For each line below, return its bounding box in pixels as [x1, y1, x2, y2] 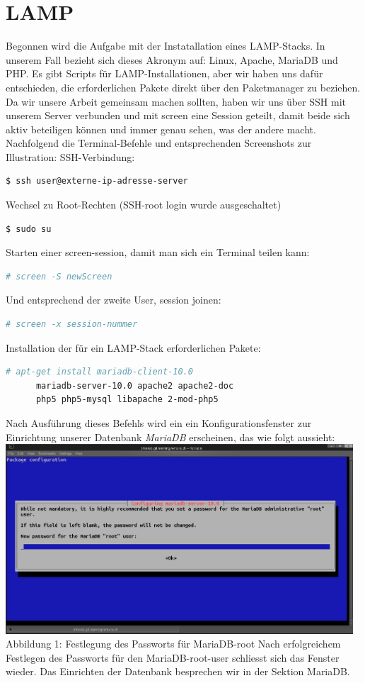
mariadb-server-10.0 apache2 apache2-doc [35, 380, 234, 391]
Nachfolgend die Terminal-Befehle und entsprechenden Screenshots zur [6, 135, 312, 150]
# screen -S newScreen [6, 271, 112, 282]
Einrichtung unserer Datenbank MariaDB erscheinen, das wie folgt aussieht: [6, 429, 335, 444]
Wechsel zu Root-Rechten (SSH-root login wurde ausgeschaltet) [6, 197, 282, 212]
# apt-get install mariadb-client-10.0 [6, 367, 193, 377]
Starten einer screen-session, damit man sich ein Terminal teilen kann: [6, 245, 310, 260]
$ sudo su [6, 223, 52, 234]
